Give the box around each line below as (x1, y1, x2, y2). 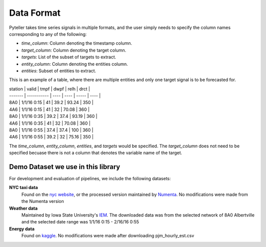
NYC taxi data (9, 185, 38, 191)
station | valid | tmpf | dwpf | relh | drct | (9, 86, 91, 92)
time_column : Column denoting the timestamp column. (21, 40, 133, 46)
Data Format (9, 7, 61, 18)
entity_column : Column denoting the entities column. (21, 61, 128, 67)
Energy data (9, 226, 34, 232)
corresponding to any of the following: (9, 31, 87, 37)
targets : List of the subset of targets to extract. (21, 54, 117, 60)
